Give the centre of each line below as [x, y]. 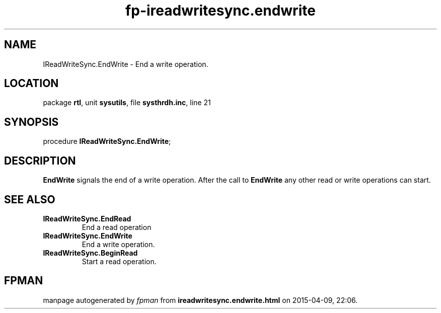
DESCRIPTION [40, 161]
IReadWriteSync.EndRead [87, 218]
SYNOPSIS [31, 122]
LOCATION [31, 84]
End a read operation [117, 227]
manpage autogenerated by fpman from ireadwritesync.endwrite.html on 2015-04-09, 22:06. [200, 300]
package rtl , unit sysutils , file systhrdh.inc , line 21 [127, 103]
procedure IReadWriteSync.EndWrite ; [107, 141]
